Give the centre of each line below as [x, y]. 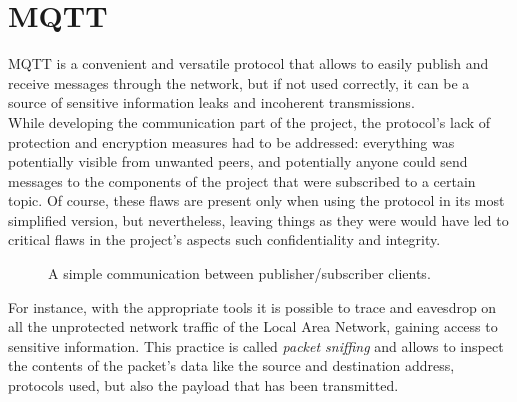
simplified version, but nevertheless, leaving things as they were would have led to [258, 219]
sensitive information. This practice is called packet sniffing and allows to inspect [256, 345]
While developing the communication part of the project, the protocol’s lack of [249, 121]
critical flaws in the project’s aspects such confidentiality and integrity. [224, 239]
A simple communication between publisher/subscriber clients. [239, 273]
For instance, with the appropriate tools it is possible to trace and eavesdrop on [252, 306]
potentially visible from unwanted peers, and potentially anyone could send [238, 161]
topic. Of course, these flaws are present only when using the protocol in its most [256, 200]
